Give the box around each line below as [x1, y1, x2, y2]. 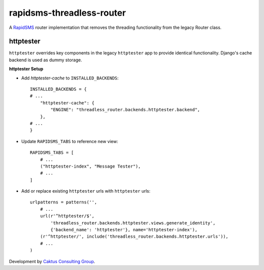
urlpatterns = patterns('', [30, 199, 97, 205]
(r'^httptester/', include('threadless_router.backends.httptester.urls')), [40, 234, 229, 240]
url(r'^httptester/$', [40, 213, 95, 219]
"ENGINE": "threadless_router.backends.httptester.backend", [50, 107, 200, 113]
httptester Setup [9, 66, 44, 72]
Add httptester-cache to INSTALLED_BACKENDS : [21, 75, 119, 81]
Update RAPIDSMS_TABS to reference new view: [21, 138, 118, 144]
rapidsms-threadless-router [9, 7, 126, 18]
